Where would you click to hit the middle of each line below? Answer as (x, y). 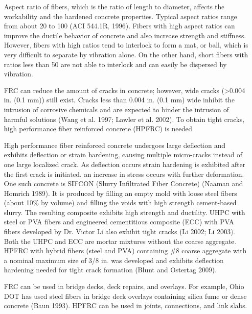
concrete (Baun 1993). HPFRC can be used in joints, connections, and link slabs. (126, 305)
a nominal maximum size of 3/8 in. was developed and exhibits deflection (114, 260)
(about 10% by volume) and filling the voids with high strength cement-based (120, 203)
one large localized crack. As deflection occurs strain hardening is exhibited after (125, 164)
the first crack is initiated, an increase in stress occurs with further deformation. (124, 174)
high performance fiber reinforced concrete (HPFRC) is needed (98, 129)
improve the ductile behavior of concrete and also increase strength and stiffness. (125, 35)
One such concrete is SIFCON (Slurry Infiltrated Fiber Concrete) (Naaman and (124, 183)
